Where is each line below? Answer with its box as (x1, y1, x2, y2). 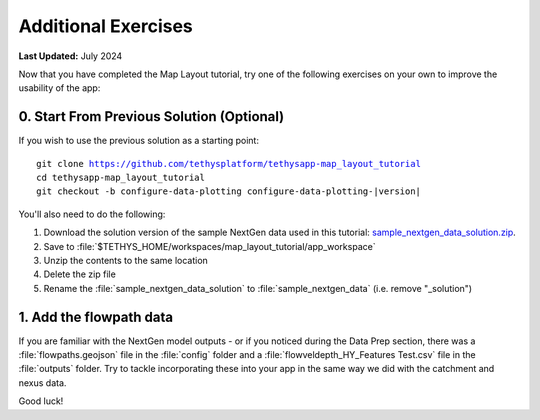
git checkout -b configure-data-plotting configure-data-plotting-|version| (36, 186, 422, 197)
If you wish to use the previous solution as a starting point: (18, 135, 260, 147)
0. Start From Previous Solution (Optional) (18, 108, 285, 125)
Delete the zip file (43, 268, 117, 280)
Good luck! (18, 395, 64, 407)
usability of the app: (18, 82, 101, 94)
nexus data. (18, 376, 67, 389)
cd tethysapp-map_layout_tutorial (36, 172, 205, 184)
